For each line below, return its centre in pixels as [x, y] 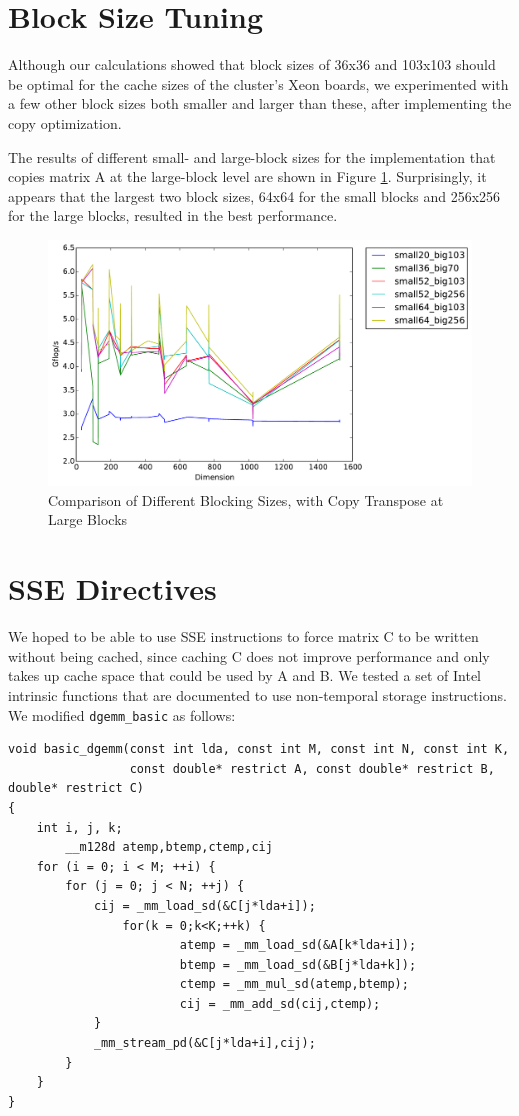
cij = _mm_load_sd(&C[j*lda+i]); [204, 905]
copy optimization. [65, 122]
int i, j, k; [79, 827]
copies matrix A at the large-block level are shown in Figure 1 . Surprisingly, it [247, 176]
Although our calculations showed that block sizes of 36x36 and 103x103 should [252, 64]
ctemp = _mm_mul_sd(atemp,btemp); [294, 984]
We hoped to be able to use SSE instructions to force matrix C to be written [243, 636]
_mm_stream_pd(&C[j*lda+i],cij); [204, 1043]
